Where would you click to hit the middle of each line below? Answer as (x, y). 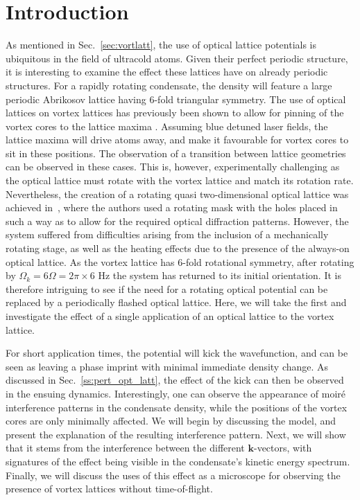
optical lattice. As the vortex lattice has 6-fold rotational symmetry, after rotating (180, 261)
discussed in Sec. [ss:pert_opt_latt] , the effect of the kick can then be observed (175, 380)
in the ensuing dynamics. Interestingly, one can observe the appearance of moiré (176, 393)
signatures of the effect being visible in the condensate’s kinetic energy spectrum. (178, 461)
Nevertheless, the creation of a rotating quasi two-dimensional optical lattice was (177, 194)
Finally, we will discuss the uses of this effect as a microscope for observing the (173, 475)
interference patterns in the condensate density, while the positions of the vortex (177, 407)
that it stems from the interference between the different (125, 448)
